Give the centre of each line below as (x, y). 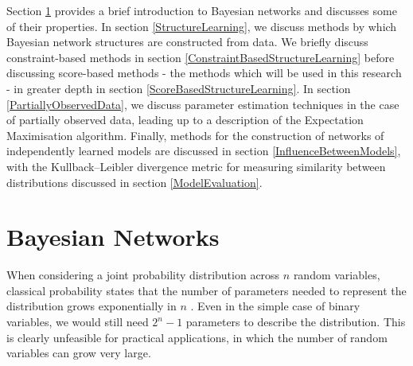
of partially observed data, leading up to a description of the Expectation (185, 120)
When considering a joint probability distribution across (143, 275)
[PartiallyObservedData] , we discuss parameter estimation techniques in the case (203, 104)
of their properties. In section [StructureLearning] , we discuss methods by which (202, 26)
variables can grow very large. (79, 353)
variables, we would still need (78, 322)
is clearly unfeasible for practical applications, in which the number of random (197, 337)
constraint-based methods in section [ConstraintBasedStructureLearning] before (201, 57)
